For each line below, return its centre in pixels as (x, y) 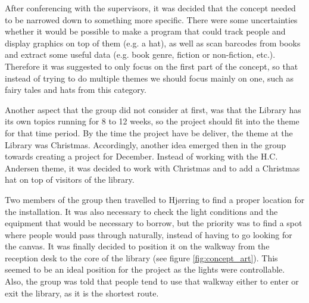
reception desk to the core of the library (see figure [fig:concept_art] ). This (141, 257)
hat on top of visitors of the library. (70, 179)
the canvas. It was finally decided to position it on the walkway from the (137, 246)
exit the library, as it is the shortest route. (82, 293)
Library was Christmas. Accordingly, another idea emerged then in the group (146, 144)
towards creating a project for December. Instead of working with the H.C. (141, 156)
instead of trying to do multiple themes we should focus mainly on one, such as (149, 78)
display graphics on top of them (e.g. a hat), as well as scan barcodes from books (153, 43)
